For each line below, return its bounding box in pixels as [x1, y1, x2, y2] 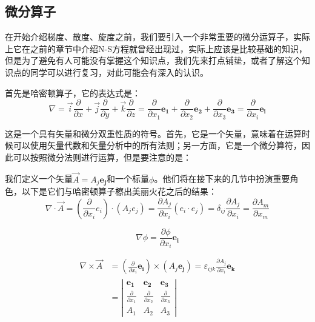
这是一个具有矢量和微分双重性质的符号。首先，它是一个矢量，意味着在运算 [5, 127, 302, 139]
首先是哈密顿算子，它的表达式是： [5, 86, 141, 99]
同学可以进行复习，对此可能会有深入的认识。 [30, 65, 208, 78]
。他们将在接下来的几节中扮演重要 [154, 172, 290, 185]
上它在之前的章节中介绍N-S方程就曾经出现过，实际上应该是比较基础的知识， [5, 42, 307, 55]
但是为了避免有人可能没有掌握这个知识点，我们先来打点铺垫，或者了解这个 [5, 54, 302, 67]
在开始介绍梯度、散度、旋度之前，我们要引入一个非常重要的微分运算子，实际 [5, 30, 310, 43]
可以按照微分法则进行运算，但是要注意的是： [13, 150, 191, 163]
